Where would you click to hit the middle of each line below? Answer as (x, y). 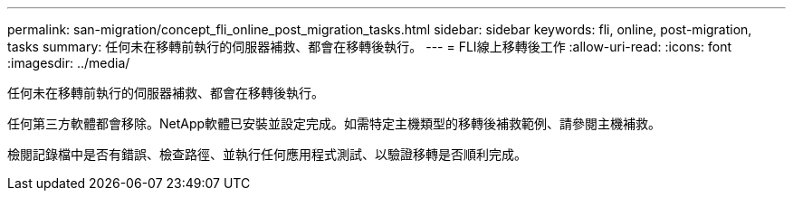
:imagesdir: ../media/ (69, 63)
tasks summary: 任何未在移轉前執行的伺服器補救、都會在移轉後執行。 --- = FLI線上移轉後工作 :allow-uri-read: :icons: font (370, 47)
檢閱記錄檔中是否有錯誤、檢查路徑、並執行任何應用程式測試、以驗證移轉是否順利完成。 (267, 154)
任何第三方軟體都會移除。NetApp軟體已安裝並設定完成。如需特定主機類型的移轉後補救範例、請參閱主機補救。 (334, 123)
